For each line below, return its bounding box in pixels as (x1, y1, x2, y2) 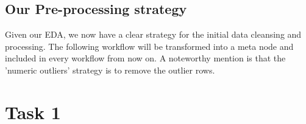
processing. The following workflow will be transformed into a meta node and (5, 40, 294, 52)
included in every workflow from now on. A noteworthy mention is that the (5, 52, 286, 64)
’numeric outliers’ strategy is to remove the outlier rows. (5, 63, 215, 76)
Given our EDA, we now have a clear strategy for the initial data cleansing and (5, 28, 302, 41)
